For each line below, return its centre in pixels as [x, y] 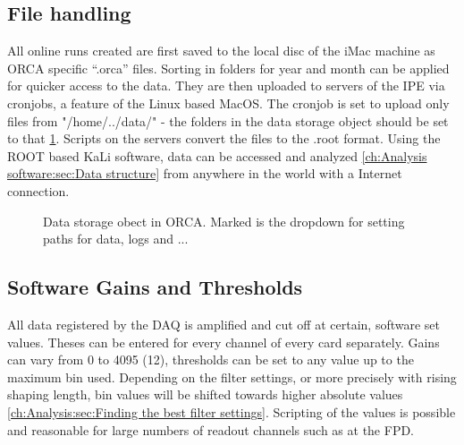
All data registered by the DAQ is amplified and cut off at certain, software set [224, 324]
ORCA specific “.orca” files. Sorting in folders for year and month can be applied [228, 68]
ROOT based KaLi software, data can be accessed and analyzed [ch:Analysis [217, 155]
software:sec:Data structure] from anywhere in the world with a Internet [205, 173]
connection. [38, 190]
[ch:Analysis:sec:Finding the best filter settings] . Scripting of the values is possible [232, 411]
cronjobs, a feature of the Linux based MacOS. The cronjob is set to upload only [228, 103]
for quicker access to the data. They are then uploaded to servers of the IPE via [226, 86]
